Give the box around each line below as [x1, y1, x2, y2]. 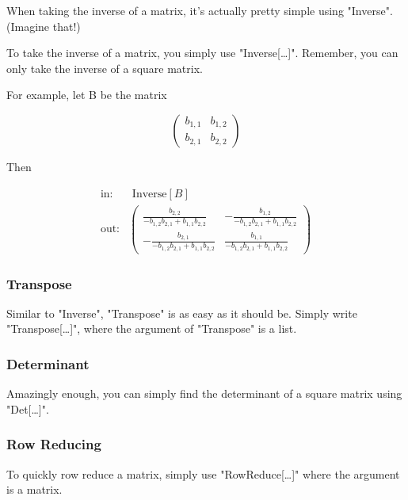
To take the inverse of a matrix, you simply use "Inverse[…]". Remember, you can [6, 44, 398, 61]
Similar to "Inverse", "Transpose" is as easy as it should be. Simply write [6, 304, 357, 321]
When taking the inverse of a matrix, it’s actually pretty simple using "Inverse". [6, 2, 393, 18]
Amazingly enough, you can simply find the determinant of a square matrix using [6, 385, 402, 402]
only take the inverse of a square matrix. [6, 59, 203, 76]
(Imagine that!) [6, 17, 81, 34]
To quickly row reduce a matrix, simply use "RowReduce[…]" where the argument [6, 465, 400, 482]
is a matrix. [6, 481, 63, 498]
